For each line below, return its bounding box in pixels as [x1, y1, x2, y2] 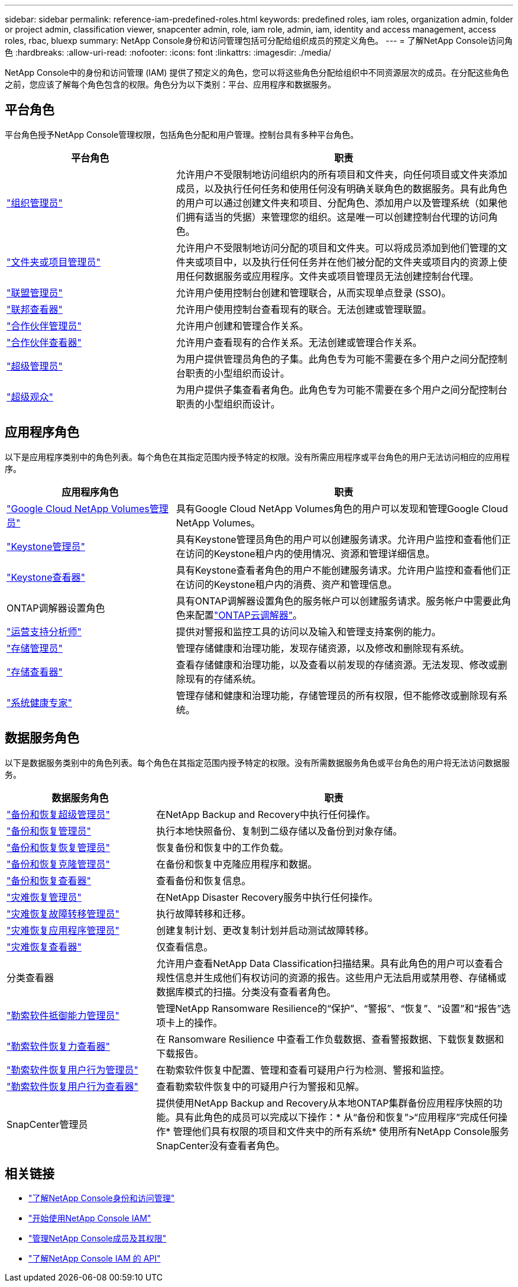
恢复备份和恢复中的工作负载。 [156, 841, 289, 853]
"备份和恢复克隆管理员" [7, 858, 110, 870]
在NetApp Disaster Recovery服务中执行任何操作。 [156, 891, 378, 903]
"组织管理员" [7, 196, 63, 209]
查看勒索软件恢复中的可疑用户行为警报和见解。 [156, 1080, 365, 1092]
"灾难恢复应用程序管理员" [7, 924, 119, 936]
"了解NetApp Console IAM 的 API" [28, 1253, 161, 1264]
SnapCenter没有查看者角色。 [156, 1139, 285, 1152]
